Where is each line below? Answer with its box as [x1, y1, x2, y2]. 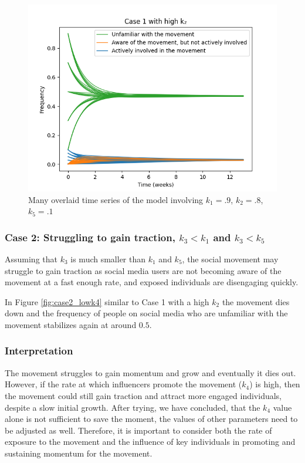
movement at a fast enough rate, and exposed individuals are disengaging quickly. [5, 276, 299, 288]
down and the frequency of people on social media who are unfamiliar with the [5, 307, 288, 319]
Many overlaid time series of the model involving [28, 193, 204, 205]
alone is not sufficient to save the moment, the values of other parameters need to [5, 413, 298, 425]
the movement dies [222, 295, 290, 307]
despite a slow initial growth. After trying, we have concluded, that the [5, 401, 260, 413]
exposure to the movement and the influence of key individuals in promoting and [5, 435, 296, 448]
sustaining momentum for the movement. [5, 447, 152, 459]
